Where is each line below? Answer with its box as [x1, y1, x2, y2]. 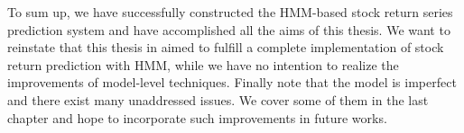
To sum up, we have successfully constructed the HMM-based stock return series [7, 3, 453, 21]
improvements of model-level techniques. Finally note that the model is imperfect [7, 73, 457, 92]
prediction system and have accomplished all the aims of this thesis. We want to [7, 20, 450, 39]
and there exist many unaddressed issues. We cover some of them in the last [7, 90, 429, 109]
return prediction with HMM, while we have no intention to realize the [7, 55, 399, 74]
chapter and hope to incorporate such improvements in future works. [7, 108, 387, 127]
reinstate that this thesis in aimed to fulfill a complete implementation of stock [7, 38, 444, 57]
